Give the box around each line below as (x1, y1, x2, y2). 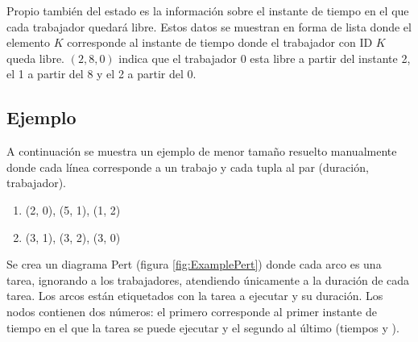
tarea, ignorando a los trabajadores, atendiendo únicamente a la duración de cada (6, 271, 410, 288)
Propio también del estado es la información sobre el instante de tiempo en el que (6, 2, 409, 19)
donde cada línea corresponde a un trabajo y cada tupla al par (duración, (6, 158, 369, 175)
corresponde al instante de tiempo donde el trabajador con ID (67, 34, 373, 51)
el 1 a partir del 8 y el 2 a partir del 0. (6, 65, 197, 82)
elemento (6, 34, 51, 51)
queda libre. (6, 49, 65, 66)
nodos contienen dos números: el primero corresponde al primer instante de (6, 302, 377, 319)
